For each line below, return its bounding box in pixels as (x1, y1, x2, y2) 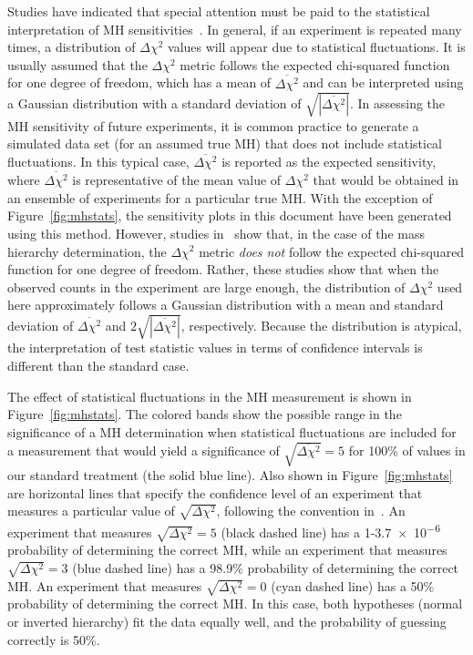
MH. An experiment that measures (7, 576, 202, 595)
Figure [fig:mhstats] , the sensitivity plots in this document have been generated (7, 206, 452, 225)
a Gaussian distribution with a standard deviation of (7, 94, 302, 113)
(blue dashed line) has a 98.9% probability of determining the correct (72, 558, 459, 577)
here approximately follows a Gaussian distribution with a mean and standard (7, 295, 444, 314)
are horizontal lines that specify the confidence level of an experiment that (7, 483, 423, 502)
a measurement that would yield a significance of (7, 441, 280, 460)
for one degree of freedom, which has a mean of (7, 73, 272, 92)
